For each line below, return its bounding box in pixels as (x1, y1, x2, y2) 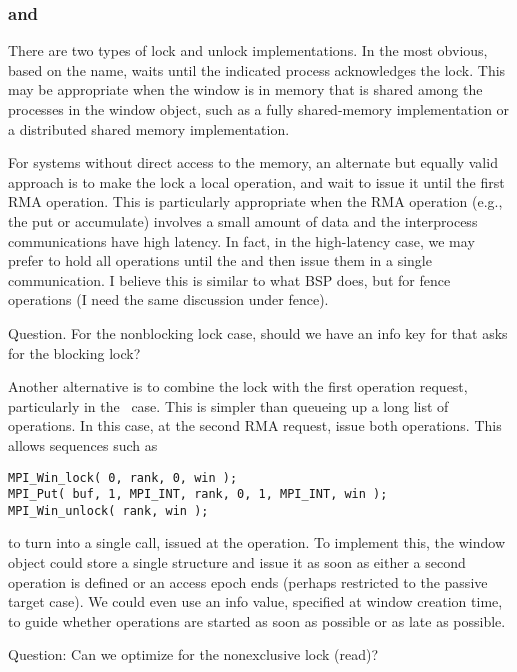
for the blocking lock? (8, 342, 141, 363)
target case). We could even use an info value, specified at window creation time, (8, 591, 503, 612)
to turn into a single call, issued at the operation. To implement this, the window (8, 532, 505, 553)
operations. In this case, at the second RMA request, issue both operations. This (8, 415, 502, 436)
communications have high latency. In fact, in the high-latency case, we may (8, 230, 475, 251)
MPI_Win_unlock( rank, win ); (8, 503, 209, 518)
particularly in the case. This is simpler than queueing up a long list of (8, 395, 449, 416)
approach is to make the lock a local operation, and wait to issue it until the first (8, 171, 505, 192)
